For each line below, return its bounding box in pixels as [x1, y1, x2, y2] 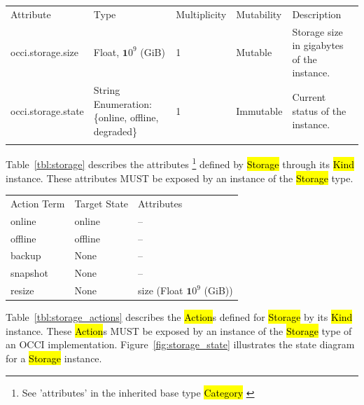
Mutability [236, 6, 282, 21]
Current [292, 90, 326, 104]
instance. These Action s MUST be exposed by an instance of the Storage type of [6, 323, 352, 338]
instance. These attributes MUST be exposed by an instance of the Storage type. [6, 170, 353, 185]
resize [10, 283, 34, 298]
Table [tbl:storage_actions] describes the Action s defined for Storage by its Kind [6, 310, 353, 324]
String [93, 83, 120, 97]
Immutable [236, 103, 283, 118]
